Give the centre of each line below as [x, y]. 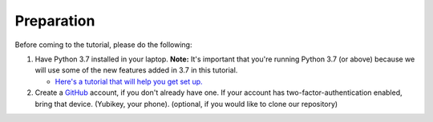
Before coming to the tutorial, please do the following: [103, 45]
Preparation [55, 21]
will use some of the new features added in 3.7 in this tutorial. [136, 70]
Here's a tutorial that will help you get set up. [129, 81]
